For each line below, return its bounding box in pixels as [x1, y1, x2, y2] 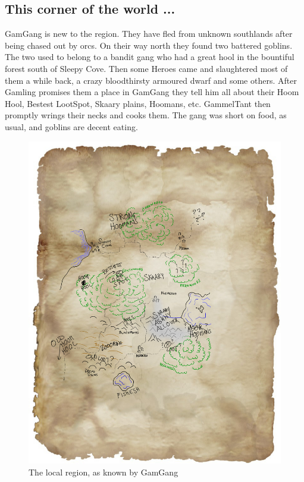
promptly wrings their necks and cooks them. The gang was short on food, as [5, 109, 287, 121]
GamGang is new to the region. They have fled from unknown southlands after [5, 27, 293, 40]
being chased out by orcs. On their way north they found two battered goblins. [5, 39, 293, 51]
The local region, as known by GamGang [29, 465, 178, 478]
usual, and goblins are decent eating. [5, 120, 138, 133]
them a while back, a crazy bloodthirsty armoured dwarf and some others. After [5, 74, 297, 86]
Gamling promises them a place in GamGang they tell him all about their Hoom [5, 86, 299, 98]
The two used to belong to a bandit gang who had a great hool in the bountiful [5, 51, 294, 63]
